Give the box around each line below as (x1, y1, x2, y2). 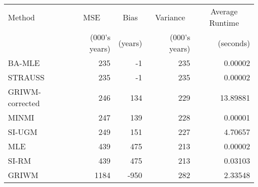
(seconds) (217, 37, 250, 49)
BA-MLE (8, 57, 40, 68)
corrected (8, 97, 40, 109)
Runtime (209, 17, 239, 28)
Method (8, 11, 35, 23)
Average (210, 5, 238, 17)
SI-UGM (8, 126, 38, 137)
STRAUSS (8, 71, 45, 83)
